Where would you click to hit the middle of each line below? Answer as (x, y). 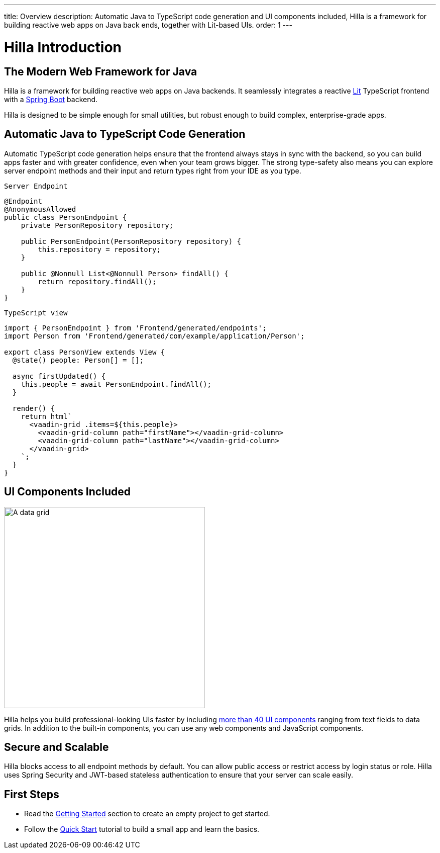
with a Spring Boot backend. (51, 99)
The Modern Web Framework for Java (101, 71)
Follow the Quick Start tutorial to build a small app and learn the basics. (142, 829)
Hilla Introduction (63, 47)
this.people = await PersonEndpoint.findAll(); (116, 384)
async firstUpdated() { (59, 376)
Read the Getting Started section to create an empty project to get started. (147, 814)
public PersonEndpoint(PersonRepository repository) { (131, 241)
